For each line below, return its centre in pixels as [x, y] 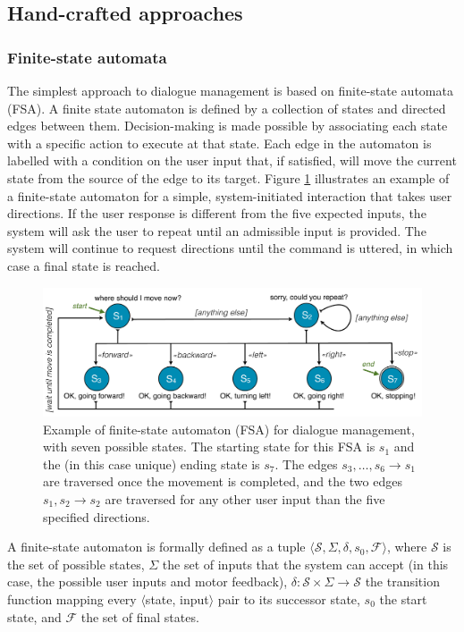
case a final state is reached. [84, 265]
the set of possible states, [76, 564]
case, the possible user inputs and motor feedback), [148, 581]
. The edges [306, 463]
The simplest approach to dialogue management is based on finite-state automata [230, 90]
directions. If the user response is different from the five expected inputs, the [217, 213]
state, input [177, 598]
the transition [402, 581]
